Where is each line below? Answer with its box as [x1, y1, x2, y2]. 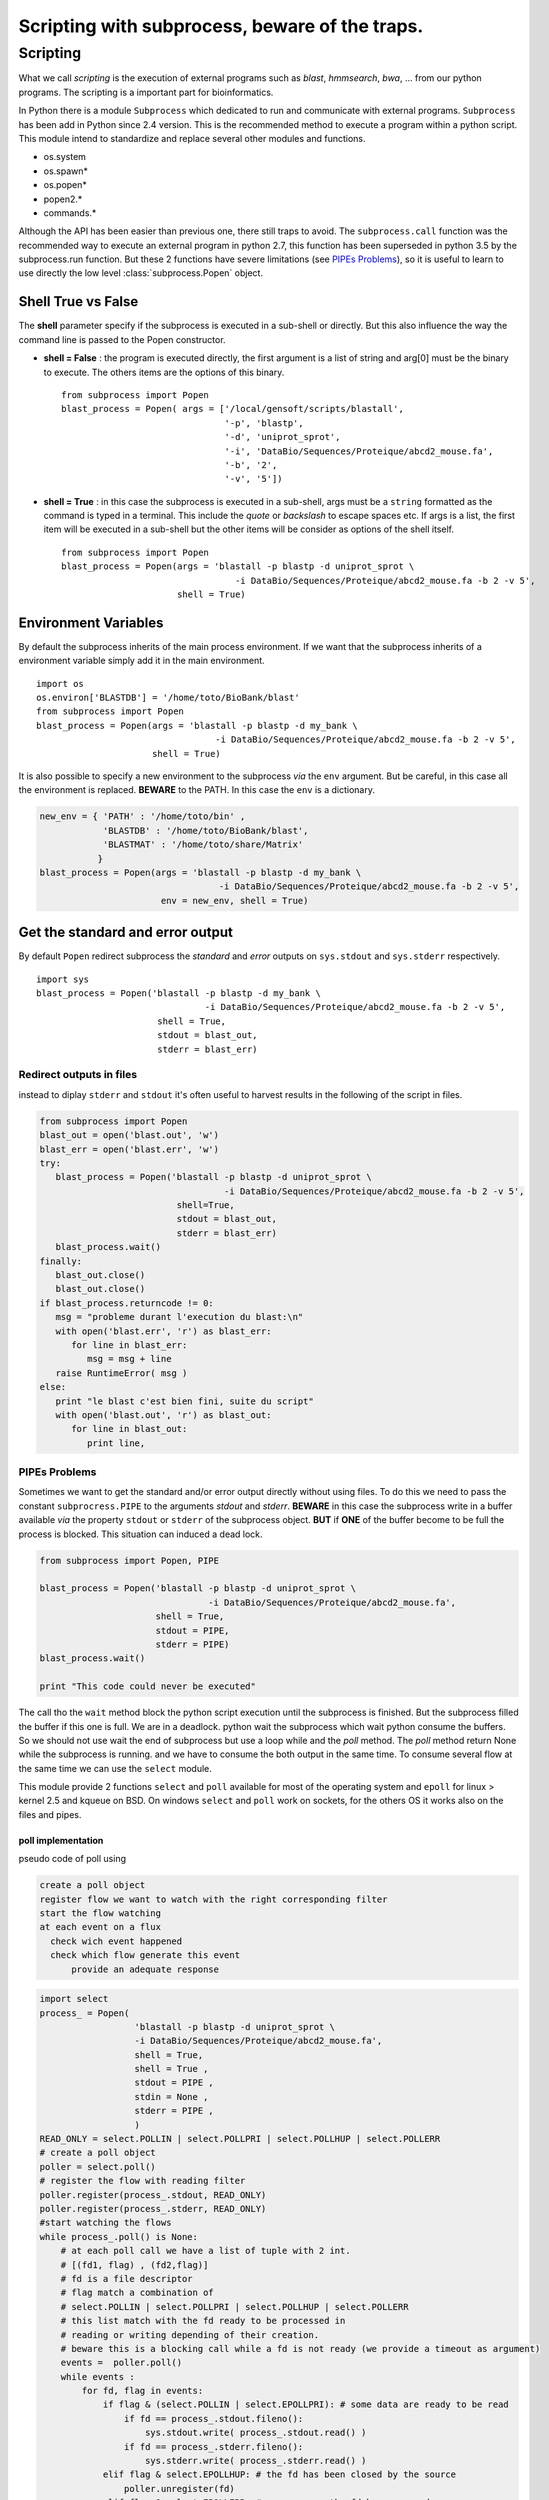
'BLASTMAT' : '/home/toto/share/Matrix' [102, 839, 304, 850]
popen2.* [43, 193, 83, 205]
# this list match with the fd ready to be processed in [60, 2315, 346, 2327]
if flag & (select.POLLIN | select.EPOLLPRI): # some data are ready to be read [102, 2399, 509, 2410]
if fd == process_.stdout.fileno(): [123, 2413, 304, 2424]
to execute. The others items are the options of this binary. [43, 366, 285, 378]
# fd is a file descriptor [60, 2273, 194, 2284]
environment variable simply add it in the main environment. [18, 655, 265, 667]
